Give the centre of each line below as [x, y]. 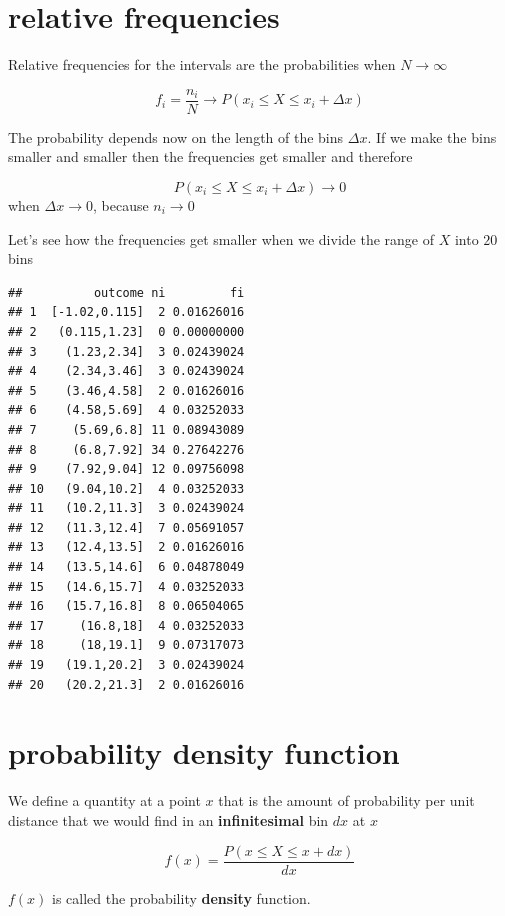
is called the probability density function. [181, 897]
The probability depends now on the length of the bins [176, 136]
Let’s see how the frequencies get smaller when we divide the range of [221, 238]
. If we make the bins [432, 136]
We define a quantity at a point [104, 800]
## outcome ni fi [126, 292]
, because [120, 204]
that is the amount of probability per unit [346, 800]
